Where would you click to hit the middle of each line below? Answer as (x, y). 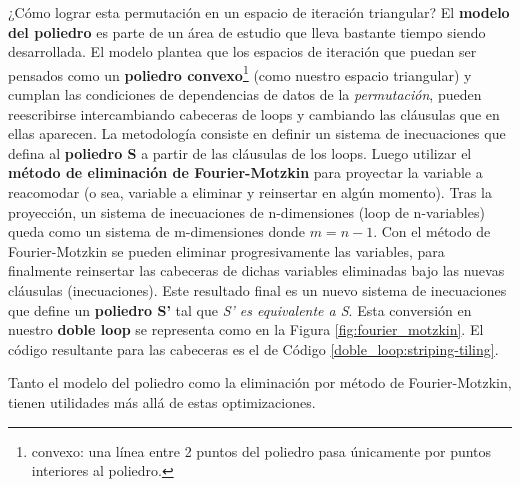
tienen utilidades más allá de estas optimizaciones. (162, 401)
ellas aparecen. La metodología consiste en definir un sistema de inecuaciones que (257, 133)
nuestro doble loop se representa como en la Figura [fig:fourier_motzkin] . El (246, 329)
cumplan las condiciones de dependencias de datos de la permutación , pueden (245, 94)
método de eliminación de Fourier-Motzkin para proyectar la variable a (245, 172)
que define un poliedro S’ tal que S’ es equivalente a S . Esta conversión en (240, 309)
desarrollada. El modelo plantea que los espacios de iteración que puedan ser (242, 51)
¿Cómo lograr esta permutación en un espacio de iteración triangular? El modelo (259, 12)
